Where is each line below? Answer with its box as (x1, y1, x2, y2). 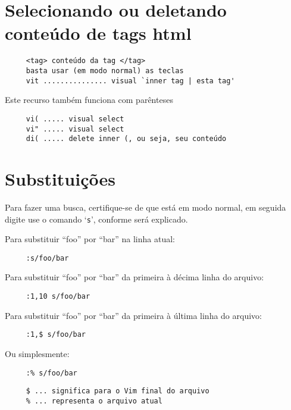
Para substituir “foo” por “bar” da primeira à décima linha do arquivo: (5, 271, 264, 283)
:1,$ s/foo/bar (26, 330, 86, 339)
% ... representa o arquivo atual (26, 396, 162, 405)
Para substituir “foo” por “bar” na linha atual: (5, 233, 176, 245)
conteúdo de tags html (5, 21, 192, 45)
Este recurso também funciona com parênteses (5, 93, 173, 106)
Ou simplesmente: (5, 347, 70, 359)
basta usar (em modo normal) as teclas (26, 66, 184, 75)
